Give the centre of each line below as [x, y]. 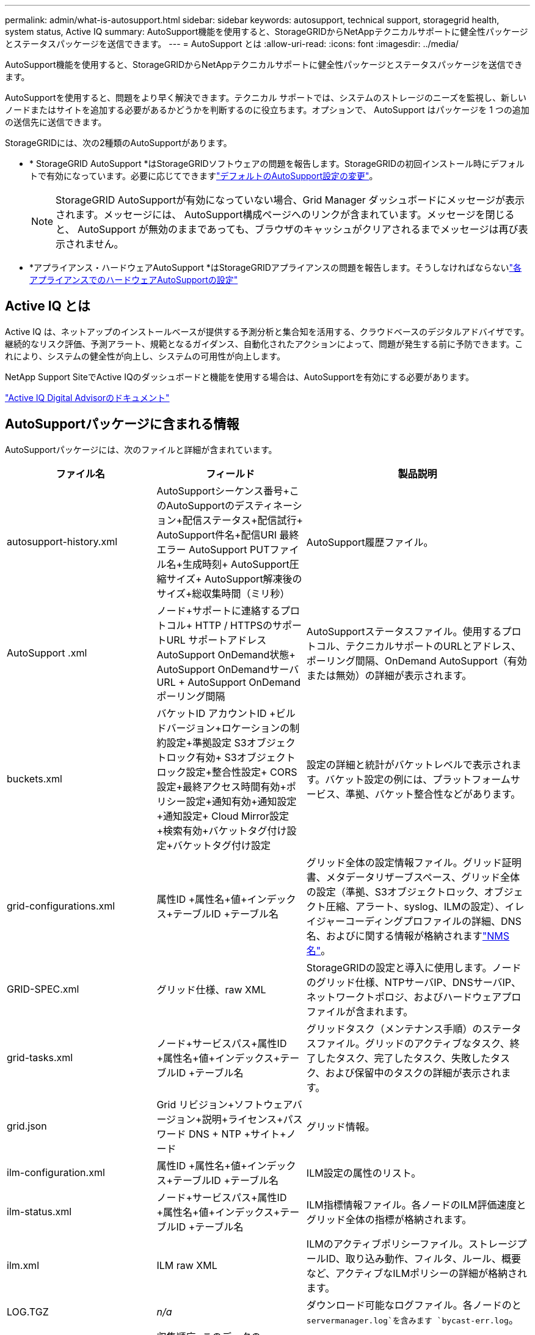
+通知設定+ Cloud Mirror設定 [223, 816]
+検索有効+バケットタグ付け [222, 830]
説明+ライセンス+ [242, 1119]
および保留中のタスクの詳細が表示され [413, 1072]
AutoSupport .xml [47, 653]
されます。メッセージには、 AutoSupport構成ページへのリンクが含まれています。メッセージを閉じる [285, 215]
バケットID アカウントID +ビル [226, 713]
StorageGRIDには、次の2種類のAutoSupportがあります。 [118, 143]
